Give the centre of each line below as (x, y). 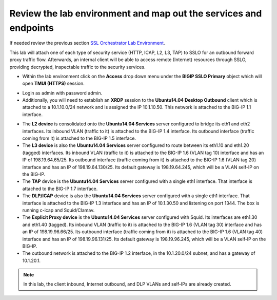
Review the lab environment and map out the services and (136, 13)
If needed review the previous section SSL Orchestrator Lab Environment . (87, 43)
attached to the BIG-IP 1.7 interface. (60, 189)
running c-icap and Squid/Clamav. (58, 210)
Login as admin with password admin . (62, 93)
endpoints (32, 28)
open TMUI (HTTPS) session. (53, 83)
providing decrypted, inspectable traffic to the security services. (77, 67)
